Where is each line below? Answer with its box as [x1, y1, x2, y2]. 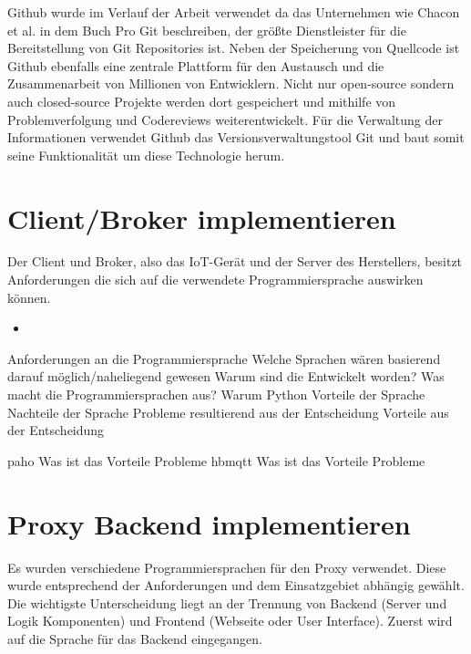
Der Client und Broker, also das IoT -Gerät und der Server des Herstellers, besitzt [7, 252, 463, 271]
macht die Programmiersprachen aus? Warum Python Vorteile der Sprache [7, 385, 425, 404]
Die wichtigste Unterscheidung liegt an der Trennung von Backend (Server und [7, 593, 447, 612]
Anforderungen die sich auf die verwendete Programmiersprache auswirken [7, 270, 424, 289]
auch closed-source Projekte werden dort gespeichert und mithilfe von [7, 91, 396, 110]
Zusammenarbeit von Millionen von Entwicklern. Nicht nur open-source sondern [7, 74, 455, 93]
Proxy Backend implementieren [7, 504, 411, 542]
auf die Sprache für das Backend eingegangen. [7, 628, 262, 648]
